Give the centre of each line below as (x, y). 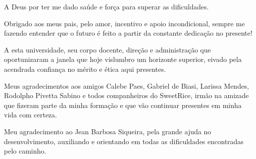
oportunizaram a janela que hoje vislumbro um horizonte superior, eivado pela (123, 59)
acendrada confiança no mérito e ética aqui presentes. (85, 69)
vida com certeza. (30, 115)
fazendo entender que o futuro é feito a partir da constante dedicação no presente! (128, 33)
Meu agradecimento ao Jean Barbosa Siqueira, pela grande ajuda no (108, 131)
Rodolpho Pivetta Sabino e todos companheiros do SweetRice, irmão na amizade (127, 95)
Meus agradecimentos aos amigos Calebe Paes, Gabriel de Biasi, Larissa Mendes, (127, 85)
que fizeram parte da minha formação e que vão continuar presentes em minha (123, 105)
